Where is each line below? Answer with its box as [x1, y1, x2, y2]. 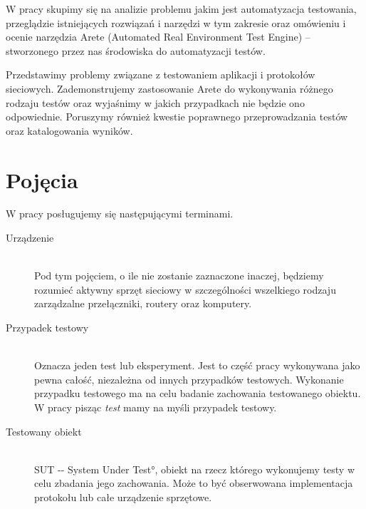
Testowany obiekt [6, 423, 82, 438]
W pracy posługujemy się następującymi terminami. [6, 206, 234, 221]
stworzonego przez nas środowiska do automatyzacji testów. [6, 43, 266, 58]
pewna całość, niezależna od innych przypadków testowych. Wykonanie [34, 371, 344, 386]
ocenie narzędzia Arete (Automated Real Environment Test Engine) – [6, 29, 310, 44]
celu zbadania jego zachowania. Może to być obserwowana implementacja [34, 475, 353, 490]
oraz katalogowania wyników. [6, 123, 133, 138]
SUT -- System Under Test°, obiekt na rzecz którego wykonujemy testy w [34, 461, 355, 476]
